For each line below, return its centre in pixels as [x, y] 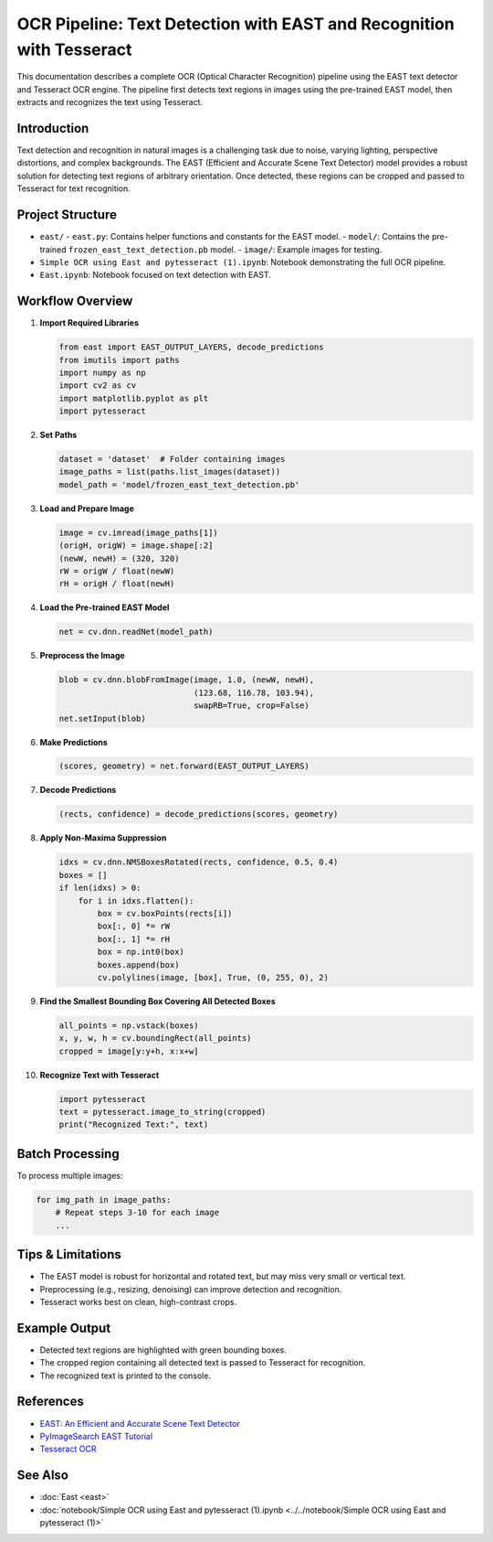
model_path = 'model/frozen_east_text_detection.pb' [179, 484]
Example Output [64, 1328]
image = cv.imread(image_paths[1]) [138, 532]
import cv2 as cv [98, 385]
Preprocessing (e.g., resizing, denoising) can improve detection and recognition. [191, 1289]
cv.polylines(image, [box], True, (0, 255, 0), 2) [213, 977]
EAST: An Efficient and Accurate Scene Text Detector [140, 1423]
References [50, 1402]
